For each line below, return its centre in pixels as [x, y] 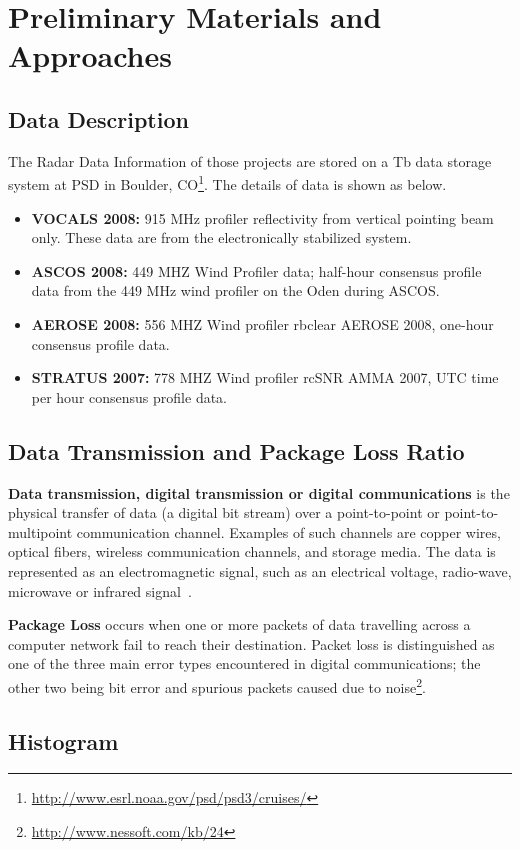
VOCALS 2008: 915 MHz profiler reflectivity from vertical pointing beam [262, 217]
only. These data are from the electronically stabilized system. [221, 237]
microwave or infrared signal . [100, 590]
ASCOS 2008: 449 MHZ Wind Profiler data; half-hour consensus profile [256, 270]
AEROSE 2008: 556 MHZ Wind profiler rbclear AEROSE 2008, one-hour [262, 323]
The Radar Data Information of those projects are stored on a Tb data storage [250, 160]
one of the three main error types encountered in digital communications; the [244, 663]
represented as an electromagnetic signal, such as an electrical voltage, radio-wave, [260, 570]
